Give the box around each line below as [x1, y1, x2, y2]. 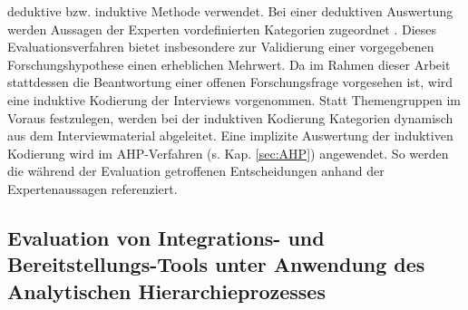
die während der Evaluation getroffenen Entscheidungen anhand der [7, 161, 385, 180]
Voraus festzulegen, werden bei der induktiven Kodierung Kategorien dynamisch [7, 108, 453, 127]
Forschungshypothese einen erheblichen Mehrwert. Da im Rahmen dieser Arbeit [7, 54, 451, 73]
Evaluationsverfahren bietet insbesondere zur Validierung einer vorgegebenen [7, 37, 434, 56]
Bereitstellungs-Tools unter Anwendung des [7, 250, 425, 278]
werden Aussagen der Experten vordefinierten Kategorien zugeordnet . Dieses [7, 19, 437, 38]
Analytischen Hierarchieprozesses [7, 276, 326, 305]
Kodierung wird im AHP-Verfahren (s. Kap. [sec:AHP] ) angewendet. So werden [7, 143, 449, 162]
